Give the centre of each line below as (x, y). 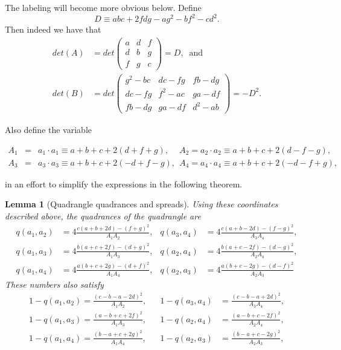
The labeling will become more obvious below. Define (103, 7)
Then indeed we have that (53, 29)
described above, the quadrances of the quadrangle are (103, 216)
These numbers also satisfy (54, 284)
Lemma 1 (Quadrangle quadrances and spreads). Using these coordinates (142, 204)
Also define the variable (49, 130)
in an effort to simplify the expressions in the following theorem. (124, 183)
